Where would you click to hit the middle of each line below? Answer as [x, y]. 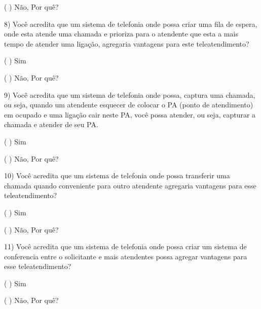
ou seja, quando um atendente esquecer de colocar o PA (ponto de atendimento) [129, 105]
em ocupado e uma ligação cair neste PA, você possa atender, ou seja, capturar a [130, 114]
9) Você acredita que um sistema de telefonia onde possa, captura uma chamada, [130, 94]
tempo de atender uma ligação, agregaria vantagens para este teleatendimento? [127, 43]
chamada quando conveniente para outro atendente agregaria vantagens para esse [130, 185]
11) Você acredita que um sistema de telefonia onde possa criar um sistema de [125, 246]
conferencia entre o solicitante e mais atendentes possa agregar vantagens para [126, 256]
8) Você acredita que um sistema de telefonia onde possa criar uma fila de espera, [131, 24]
